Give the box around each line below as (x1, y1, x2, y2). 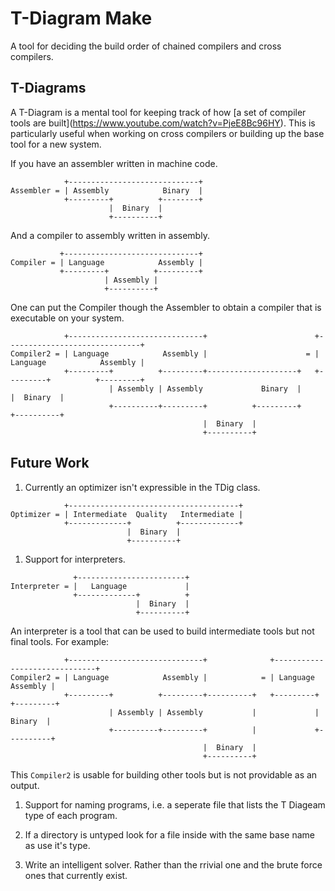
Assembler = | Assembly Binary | (10, 185, 203, 196)
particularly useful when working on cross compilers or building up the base (10, 127, 325, 139)
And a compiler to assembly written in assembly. (10, 229, 210, 241)
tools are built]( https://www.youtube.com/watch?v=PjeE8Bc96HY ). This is (10, 117, 316, 129)
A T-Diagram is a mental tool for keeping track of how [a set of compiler (10, 106, 307, 118)
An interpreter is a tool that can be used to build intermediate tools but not (10, 625, 315, 637)
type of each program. (24, 809, 118, 821)
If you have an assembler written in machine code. (10, 157, 218, 169)
